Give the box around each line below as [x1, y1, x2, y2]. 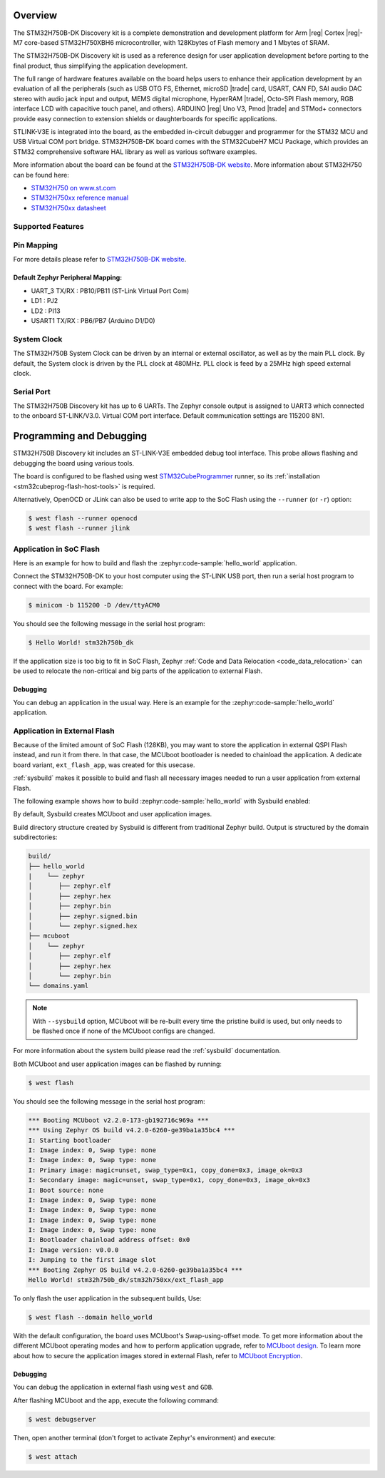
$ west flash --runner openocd [28, 514, 138, 522]
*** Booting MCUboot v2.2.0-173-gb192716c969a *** [28, 1116, 210, 1124]
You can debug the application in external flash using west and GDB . [13, 1383, 214, 1392]
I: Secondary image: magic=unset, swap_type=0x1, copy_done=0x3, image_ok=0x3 [28, 1176, 310, 1184]
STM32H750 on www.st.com [31, 183, 116, 192]
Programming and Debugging [13, 430, 148, 442]
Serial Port [13, 386, 51, 396]
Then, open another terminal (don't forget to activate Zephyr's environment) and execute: [13, 1433, 276, 1442]
